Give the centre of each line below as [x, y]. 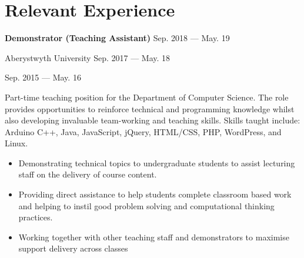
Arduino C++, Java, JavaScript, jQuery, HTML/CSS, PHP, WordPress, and [143, 131]
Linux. [16, 143]
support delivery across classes [73, 248]
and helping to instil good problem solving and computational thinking [146, 205]
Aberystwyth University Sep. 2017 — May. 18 [88, 57]
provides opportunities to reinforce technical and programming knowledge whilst [150, 108]
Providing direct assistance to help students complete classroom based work [155, 194]
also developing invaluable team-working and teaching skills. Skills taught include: [153, 120]
